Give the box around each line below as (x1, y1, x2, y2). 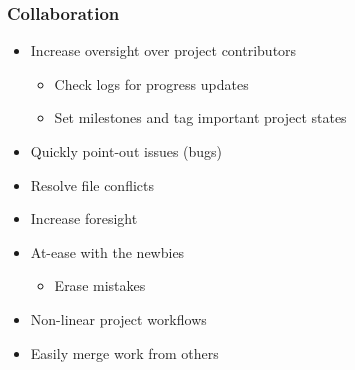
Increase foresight (30, 208, 138, 229)
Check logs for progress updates (54, 73, 249, 94)
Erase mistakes (54, 275, 146, 296)
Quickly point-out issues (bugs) (30, 141, 223, 161)
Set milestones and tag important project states (54, 107, 347, 128)
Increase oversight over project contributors (30, 40, 297, 61)
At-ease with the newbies (30, 241, 185, 262)
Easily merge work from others (30, 342, 219, 363)
